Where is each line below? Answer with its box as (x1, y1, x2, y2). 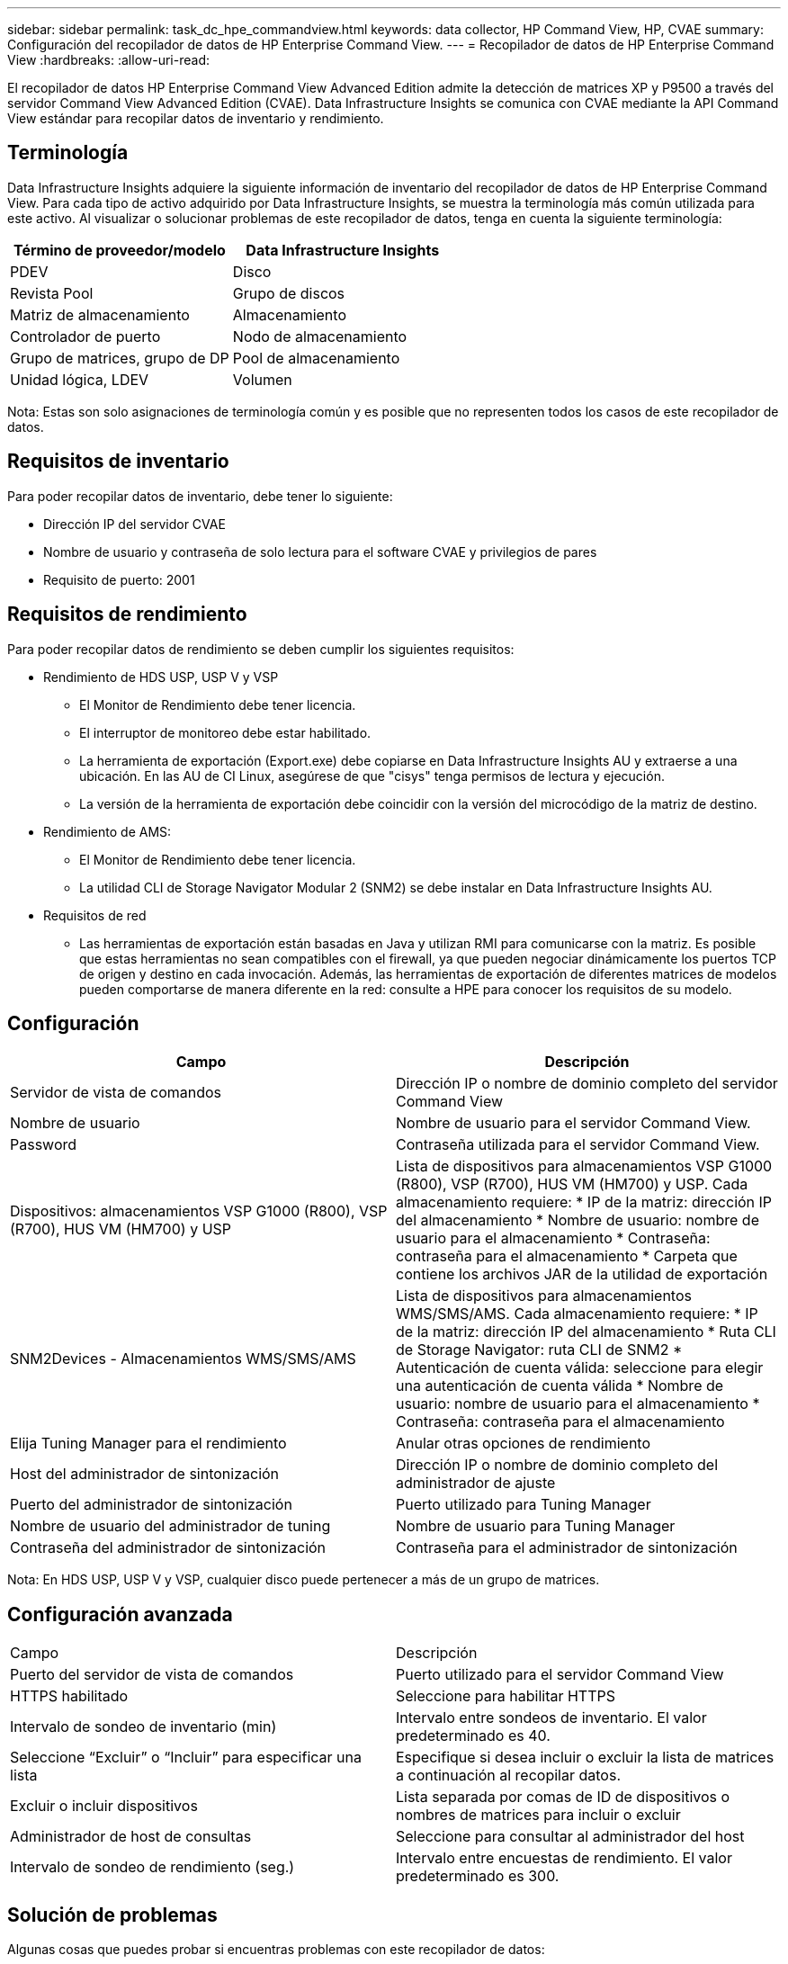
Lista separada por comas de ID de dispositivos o (396, 1788, 730, 1807)
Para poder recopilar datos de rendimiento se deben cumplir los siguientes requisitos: (7, 641, 515, 657)
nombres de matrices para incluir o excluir (396, 1806, 681, 1825)
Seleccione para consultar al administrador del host (396, 1827, 745, 1846)
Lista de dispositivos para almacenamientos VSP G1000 (396, 1157, 773, 1176)
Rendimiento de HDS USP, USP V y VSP (43, 668, 279, 685)
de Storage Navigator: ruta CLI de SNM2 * (396, 1341, 683, 1359)
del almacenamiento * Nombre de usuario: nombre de (396, 1211, 759, 1230)
